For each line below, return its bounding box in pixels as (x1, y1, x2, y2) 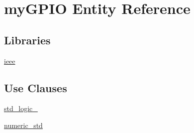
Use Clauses (4, 80, 67, 95)
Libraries (4, 32, 51, 47)
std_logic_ (4, 103, 38, 114)
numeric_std (4, 120, 43, 130)
